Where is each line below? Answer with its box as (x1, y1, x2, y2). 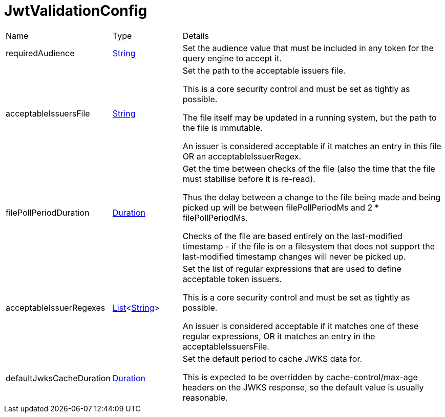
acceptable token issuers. (182, 273, 282, 284)
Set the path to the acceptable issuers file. (182, 65, 346, 76)
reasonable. (182, 392, 228, 403)
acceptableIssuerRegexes (6, 302, 105, 313)
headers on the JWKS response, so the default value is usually (182, 382, 424, 392)
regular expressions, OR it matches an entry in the (182, 331, 375, 341)
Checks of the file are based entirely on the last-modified (182, 230, 402, 241)
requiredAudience (6, 48, 75, 58)
